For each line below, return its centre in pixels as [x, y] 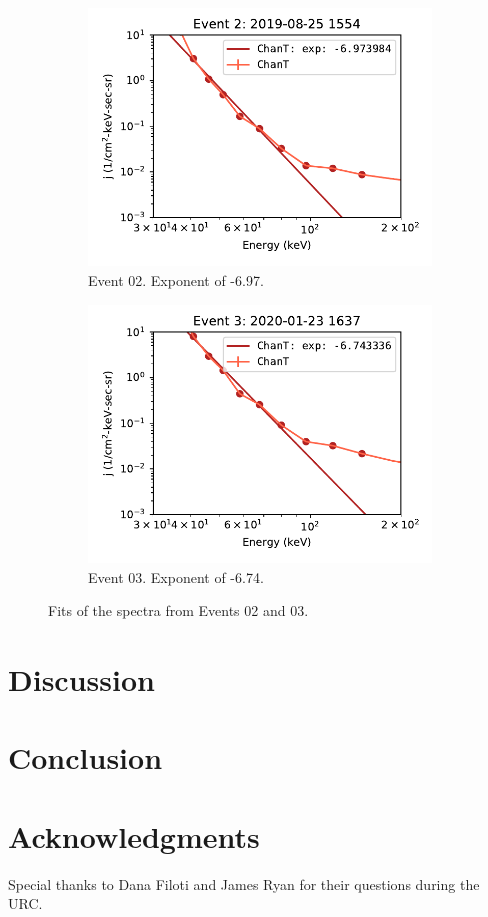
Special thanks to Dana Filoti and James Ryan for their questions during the [244, 883]
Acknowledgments [134, 835]
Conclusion [85, 757]
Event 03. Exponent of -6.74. [176, 576]
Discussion [81, 678]
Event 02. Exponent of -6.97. [176, 279]
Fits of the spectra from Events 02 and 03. [178, 610]
